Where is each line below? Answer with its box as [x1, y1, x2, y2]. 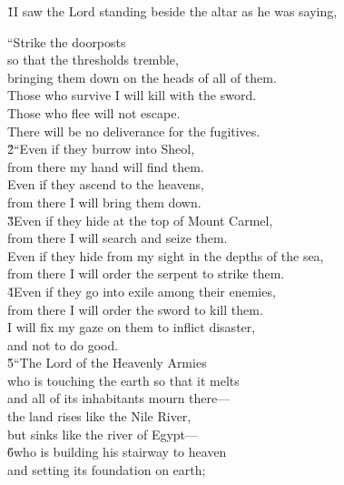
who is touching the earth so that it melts [7, 370, 240, 389]
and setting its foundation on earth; [7, 460, 206, 479]
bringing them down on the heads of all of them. [7, 67, 277, 86]
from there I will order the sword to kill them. [7, 299, 263, 318]
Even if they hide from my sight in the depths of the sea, [7, 246, 324, 265]
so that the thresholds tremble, [7, 50, 179, 69]
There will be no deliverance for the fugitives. [7, 121, 260, 140]
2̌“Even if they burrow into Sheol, [7, 139, 195, 158]
